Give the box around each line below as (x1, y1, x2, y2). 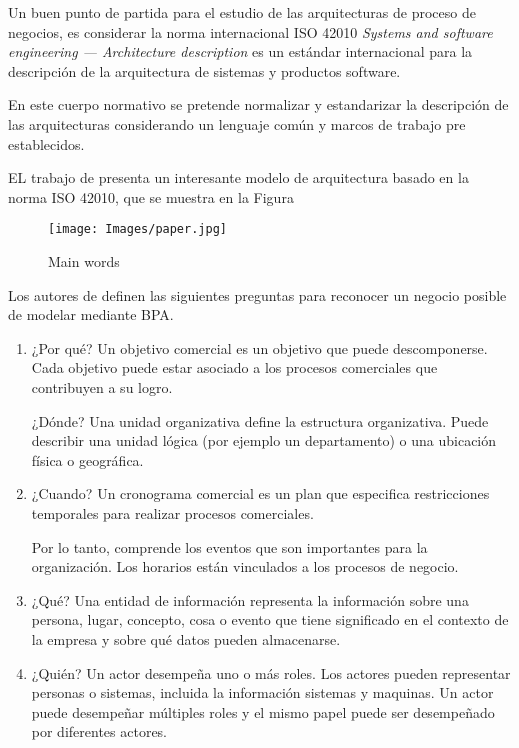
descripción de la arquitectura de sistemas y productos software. (8, 60, 401, 81)
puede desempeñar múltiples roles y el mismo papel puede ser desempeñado (31, 701, 495, 722)
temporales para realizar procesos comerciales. (31, 502, 314, 523)
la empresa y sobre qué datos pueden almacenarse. (31, 628, 341, 649)
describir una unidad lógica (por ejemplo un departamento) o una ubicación (31, 430, 497, 451)
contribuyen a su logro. (31, 376, 173, 397)
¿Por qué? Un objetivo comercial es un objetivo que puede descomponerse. (31, 337, 488, 358)
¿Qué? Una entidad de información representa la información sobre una (31, 589, 469, 610)
